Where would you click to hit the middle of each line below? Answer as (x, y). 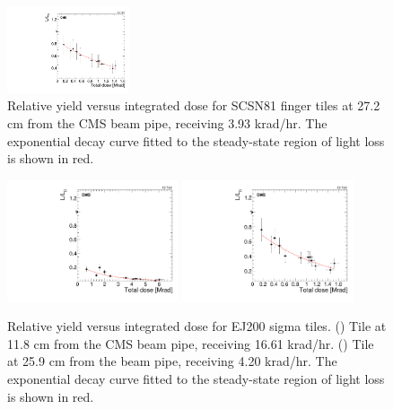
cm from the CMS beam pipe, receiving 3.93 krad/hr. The (167, 123)
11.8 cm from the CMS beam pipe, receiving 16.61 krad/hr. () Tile (191, 343)
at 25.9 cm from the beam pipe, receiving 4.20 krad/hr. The (172, 361)
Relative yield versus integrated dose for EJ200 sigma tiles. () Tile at (197, 326)
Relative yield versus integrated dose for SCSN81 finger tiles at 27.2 (194, 105)
